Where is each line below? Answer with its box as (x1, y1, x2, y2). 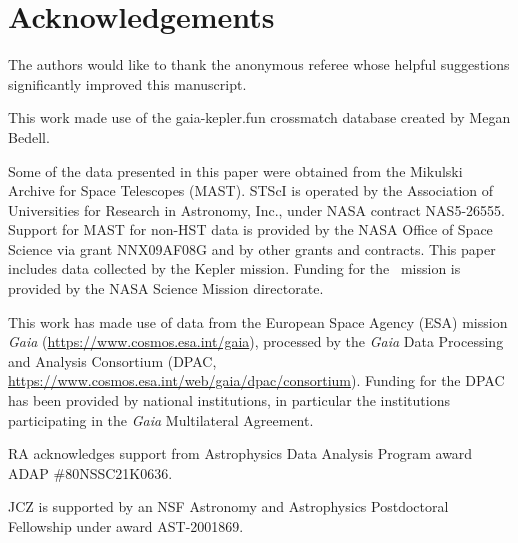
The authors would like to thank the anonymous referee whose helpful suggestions (8, 54, 510, 75)
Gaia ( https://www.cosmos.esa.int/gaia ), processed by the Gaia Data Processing (8, 331, 504, 352)
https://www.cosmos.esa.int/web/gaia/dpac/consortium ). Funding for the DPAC (8, 370, 505, 391)
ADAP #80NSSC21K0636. (8, 462, 173, 483)
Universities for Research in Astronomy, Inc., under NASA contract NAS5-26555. (8, 199, 505, 220)
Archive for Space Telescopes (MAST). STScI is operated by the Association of (8, 180, 494, 201)
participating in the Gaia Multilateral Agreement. (8, 409, 314, 430)
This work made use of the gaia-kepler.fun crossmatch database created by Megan (8, 107, 511, 128)
